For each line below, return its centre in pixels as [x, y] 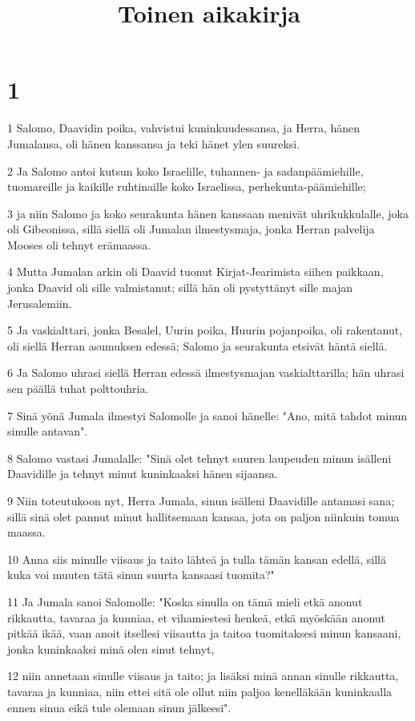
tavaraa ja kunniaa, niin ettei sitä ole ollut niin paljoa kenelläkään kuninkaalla [200, 691]
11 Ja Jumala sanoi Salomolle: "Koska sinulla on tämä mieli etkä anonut [185, 601]
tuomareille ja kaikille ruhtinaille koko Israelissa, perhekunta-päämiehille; [187, 186]
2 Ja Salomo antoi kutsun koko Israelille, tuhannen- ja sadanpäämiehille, [185, 170]
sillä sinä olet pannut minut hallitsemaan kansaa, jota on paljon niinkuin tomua [203, 516]
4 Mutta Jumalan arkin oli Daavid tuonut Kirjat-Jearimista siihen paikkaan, [195, 271]
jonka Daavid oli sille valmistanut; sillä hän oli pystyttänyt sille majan [180, 288]
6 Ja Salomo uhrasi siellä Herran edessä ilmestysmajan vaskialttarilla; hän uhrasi [206, 373]
